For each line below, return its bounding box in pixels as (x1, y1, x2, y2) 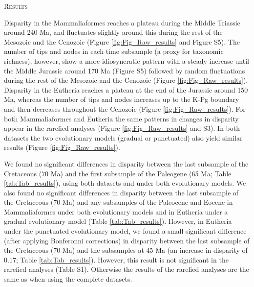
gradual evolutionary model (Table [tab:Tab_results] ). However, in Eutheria (4, 216, 232, 226)
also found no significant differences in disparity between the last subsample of (4, 187, 239, 197)
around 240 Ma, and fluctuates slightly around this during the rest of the (4, 27, 223, 37)
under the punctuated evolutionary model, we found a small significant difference (4, 226, 247, 236)
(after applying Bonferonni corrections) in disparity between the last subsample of (4, 235, 250, 245)
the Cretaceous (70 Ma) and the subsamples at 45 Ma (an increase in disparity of (4, 245, 248, 255)
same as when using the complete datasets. (4, 274, 132, 284)
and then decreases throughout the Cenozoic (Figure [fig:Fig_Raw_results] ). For (4, 103, 246, 114)
